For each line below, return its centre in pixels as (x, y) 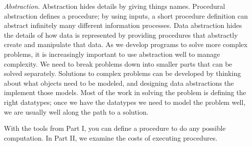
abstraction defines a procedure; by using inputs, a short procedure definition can (126, 15)
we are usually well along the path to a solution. (76, 111)
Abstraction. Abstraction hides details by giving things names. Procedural (115, 6)
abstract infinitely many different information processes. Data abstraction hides (123, 25)
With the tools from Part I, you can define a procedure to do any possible (115, 128)
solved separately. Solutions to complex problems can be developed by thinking (123, 73)
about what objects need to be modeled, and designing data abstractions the (119, 83)
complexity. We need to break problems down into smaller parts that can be (118, 63)
